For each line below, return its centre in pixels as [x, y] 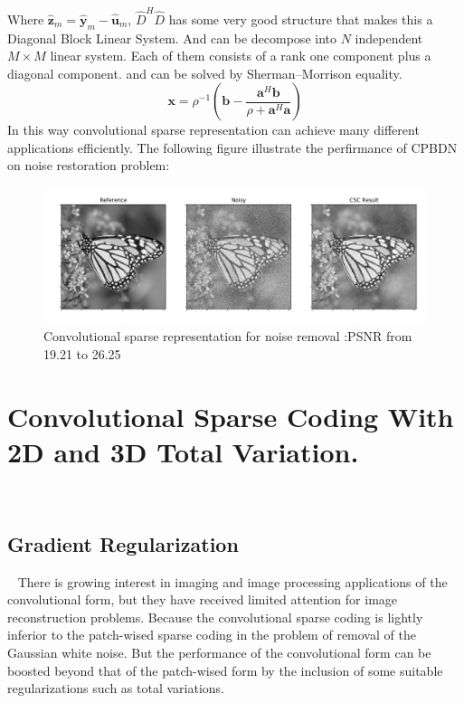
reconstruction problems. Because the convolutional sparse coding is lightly [215, 617]
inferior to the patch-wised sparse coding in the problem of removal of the [212, 635]
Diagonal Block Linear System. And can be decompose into [172, 38]
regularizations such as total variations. [116, 688]
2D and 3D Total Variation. [183, 451]
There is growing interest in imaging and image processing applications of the [232, 581]
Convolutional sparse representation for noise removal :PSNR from [228, 336]
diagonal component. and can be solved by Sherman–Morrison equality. [205, 73]
